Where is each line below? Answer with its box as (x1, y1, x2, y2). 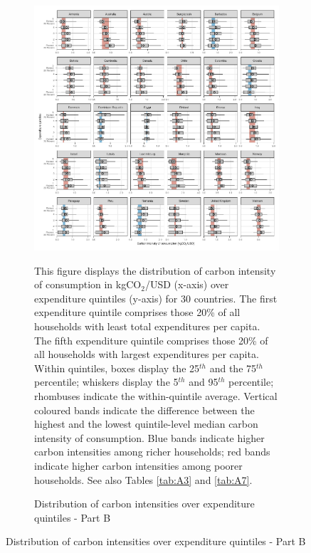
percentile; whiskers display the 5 (34, 374, 179, 389)
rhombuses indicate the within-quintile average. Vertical (34, 388, 278, 403)
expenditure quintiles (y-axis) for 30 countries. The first (34, 290, 278, 305)
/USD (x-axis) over (144, 277, 229, 292)
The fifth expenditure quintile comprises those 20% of (34, 332, 268, 347)
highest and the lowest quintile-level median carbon (34, 416, 258, 431)
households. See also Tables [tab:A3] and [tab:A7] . (34, 472, 253, 487)
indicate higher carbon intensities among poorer (34, 458, 243, 473)
